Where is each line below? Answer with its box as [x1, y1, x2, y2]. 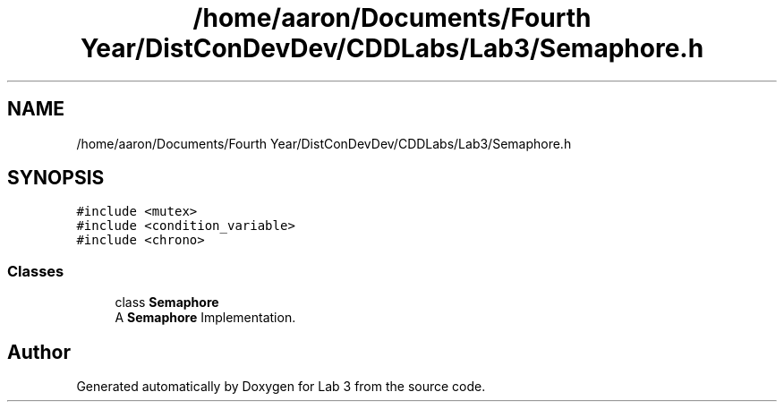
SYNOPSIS [7, 166, 105, 190]
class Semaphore [115, 294, 219, 311]
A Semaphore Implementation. [115, 310, 296, 326]
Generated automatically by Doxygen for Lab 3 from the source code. [76, 379, 486, 395]
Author [7, 340, 71, 363]
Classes [7, 261, 64, 280]
